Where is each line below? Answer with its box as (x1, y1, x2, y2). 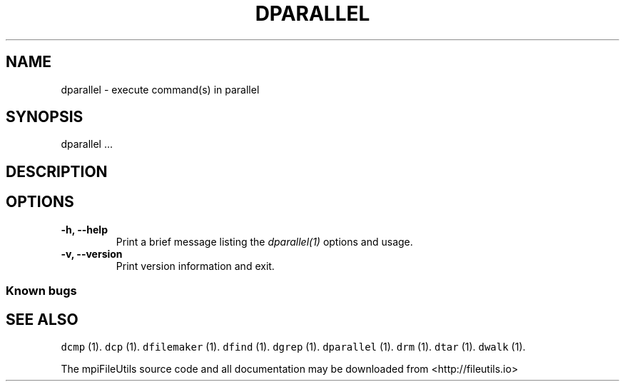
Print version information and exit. (116, 259, 275, 272)
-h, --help (61, 223, 108, 236)
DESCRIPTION (6, 162, 108, 181)
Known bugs (6, 283, 77, 298)
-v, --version (61, 247, 123, 260)
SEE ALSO (6, 310, 78, 328)
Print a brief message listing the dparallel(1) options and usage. (116, 235, 413, 248)
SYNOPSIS (6, 108, 83, 126)
